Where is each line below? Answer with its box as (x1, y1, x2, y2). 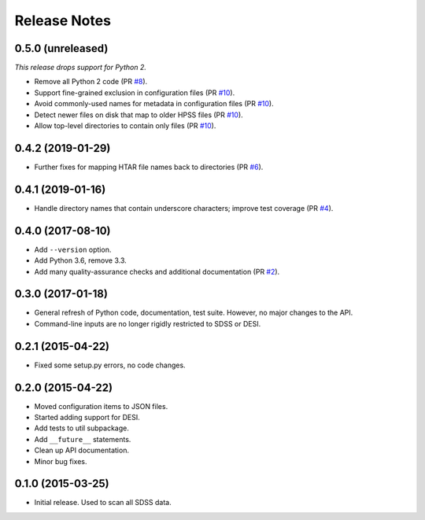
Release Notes (14, 12, 112, 29)
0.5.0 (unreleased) (14, 42, 109, 55)
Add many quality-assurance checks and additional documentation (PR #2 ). (34, 267, 280, 276)
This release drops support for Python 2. (14, 63, 147, 72)
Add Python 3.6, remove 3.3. (34, 256, 128, 265)
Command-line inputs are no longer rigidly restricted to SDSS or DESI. (34, 319, 261, 328)
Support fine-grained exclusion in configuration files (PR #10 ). (34, 87, 235, 98)
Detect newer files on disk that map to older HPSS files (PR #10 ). (34, 110, 243, 120)
